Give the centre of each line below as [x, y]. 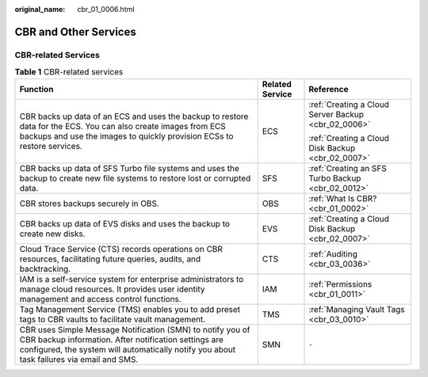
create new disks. [53, 234]
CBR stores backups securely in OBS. [90, 204]
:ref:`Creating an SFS [348, 168]
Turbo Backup [335, 178]
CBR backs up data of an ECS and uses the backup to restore [134, 116]
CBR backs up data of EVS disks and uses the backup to [124, 223]
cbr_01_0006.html [106, 9]
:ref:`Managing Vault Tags [357, 309]
